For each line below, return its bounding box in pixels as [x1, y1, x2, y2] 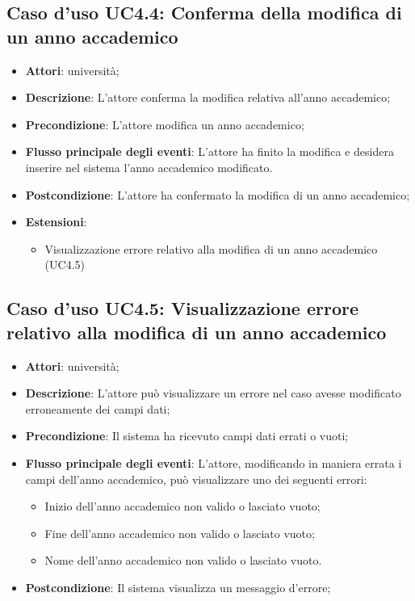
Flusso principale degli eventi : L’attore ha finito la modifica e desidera [25, 143, 394, 160]
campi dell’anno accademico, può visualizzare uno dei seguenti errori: [25, 470, 367, 487]
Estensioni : [25, 213, 87, 230]
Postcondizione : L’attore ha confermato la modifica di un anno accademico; [25, 186, 410, 203]
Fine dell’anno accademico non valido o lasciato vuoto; [44, 524, 315, 541]
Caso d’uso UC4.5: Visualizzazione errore [6, 296, 359, 321]
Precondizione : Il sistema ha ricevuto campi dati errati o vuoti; [25, 427, 349, 444]
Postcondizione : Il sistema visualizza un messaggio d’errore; [25, 578, 331, 595]
